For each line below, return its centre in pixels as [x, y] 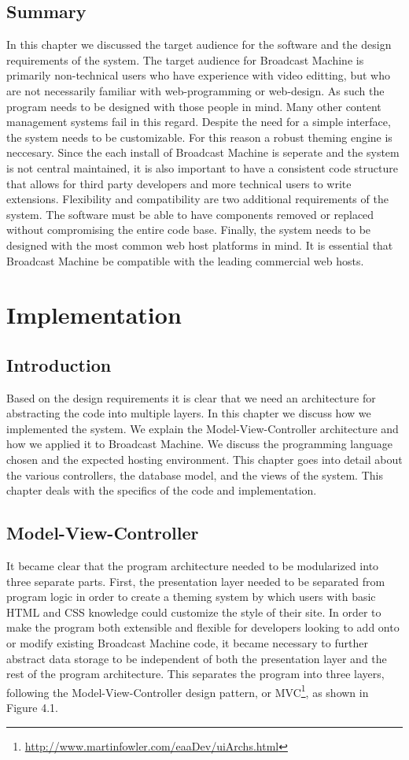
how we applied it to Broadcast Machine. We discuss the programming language [199, 444]
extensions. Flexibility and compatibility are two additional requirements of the [197, 199]
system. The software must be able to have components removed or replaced [190, 214]
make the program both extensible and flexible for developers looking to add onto [203, 627]
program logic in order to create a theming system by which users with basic [191, 597]
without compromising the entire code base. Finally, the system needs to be [189, 230]
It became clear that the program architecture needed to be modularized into [193, 566]
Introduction [59, 364]
